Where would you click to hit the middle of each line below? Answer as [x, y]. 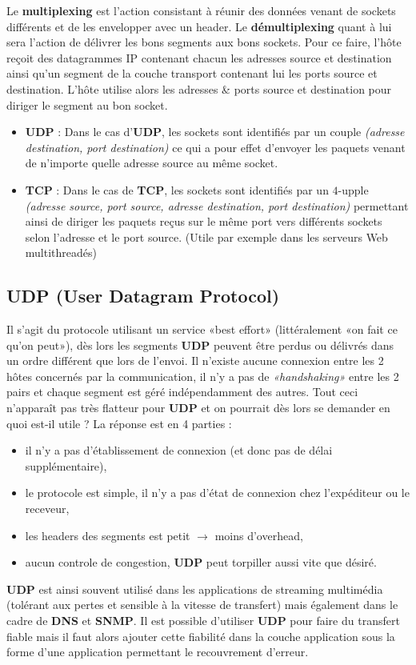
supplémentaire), [66, 465]
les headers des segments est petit [108, 535]
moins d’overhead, [259, 535]
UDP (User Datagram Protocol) [143, 296]
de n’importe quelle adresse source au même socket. [152, 163]
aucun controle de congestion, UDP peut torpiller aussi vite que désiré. [201, 562]
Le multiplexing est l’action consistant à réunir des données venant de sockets [201, 10]
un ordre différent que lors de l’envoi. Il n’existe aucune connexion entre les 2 [195, 361]
